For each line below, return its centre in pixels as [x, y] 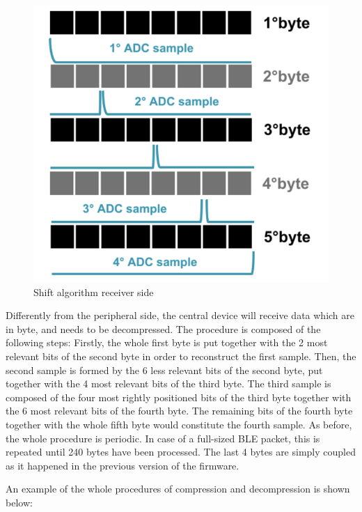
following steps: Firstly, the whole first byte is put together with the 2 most [167, 342]
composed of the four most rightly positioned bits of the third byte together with [179, 397]
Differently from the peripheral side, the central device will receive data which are [180, 315]
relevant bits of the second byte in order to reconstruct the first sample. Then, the [181, 356]
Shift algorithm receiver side [94, 292]
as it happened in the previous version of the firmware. [123, 465]
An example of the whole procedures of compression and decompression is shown [178, 489]
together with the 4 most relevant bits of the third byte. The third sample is [168, 383]
